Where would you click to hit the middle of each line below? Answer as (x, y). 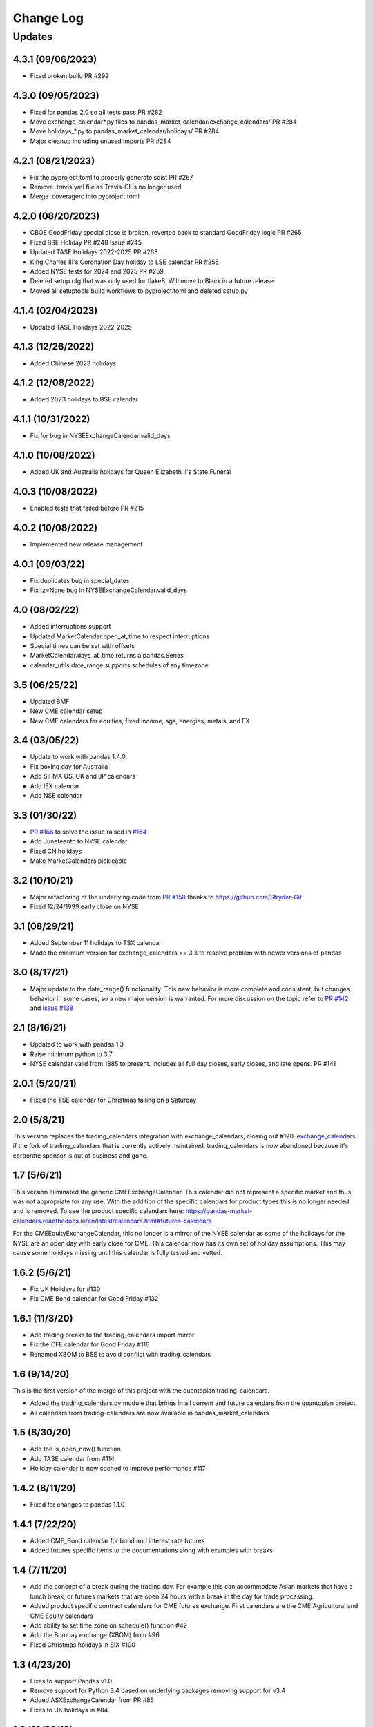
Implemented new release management (86, 544)
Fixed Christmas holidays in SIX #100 (83, 1645)
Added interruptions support (70, 627)
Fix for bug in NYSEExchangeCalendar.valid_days (100, 436)
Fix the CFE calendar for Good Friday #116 (90, 1344)
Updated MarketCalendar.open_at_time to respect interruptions (120, 636)
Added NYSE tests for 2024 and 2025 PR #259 (97, 271)
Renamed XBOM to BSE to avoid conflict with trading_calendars (121, 1354)
